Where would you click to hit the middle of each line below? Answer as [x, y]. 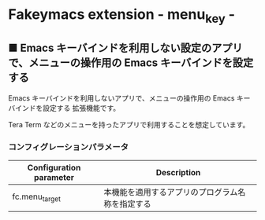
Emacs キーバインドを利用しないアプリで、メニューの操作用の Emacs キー [129, 98]
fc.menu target [37, 197]
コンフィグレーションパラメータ [68, 147]
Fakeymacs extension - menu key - [121, 16]
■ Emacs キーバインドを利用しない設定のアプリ [125, 48]
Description [178, 172]
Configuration [54, 167]
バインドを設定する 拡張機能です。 [64, 108]
